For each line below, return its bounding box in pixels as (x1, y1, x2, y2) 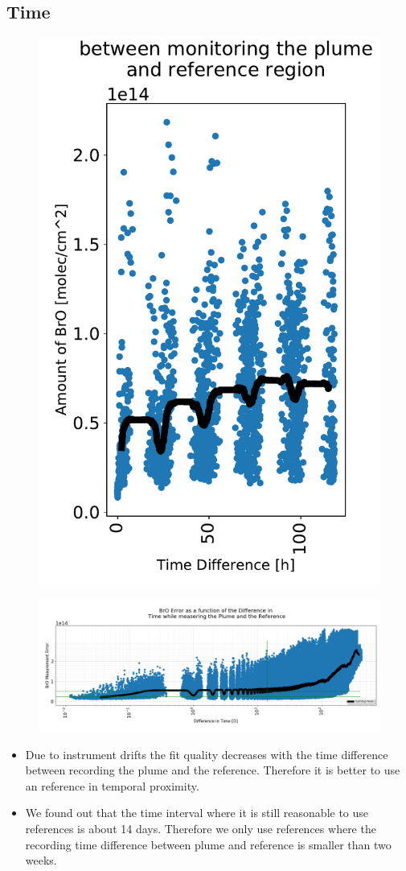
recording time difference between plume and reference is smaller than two (25, 836, 392, 852)
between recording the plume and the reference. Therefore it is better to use (25, 762, 400, 778)
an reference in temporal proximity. (25, 777, 199, 794)
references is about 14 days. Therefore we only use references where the (25, 819, 376, 836)
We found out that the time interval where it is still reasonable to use (25, 804, 369, 821)
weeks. (25, 852, 57, 869)
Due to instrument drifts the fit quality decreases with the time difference (25, 745, 388, 762)
